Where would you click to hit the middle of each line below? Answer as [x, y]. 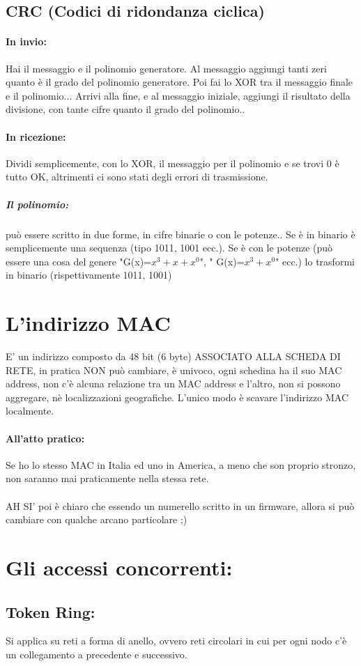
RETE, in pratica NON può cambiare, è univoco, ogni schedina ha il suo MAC [174, 370]
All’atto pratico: [45, 438]
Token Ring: [51, 611]
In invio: [26, 41]
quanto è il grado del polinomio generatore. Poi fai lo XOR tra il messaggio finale [179, 82]
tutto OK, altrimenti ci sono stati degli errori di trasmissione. [137, 177]
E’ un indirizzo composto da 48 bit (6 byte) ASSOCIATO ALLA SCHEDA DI [173, 356]
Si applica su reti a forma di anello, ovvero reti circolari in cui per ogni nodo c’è [176, 641]
